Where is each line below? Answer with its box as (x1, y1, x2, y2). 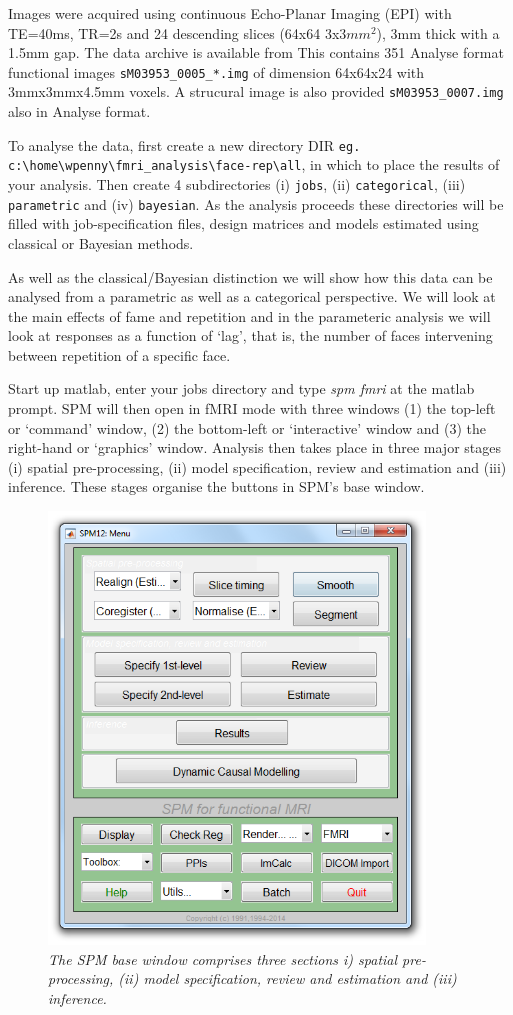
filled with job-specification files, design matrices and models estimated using (8, 213, 479, 234)
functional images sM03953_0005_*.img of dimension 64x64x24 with (8, 61, 425, 82)
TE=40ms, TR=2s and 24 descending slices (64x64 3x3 (8, 22, 347, 43)
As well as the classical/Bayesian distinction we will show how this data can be (8, 266, 493, 287)
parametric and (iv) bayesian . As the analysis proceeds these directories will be (8, 193, 504, 214)
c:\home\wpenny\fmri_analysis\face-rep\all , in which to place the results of (8, 154, 500, 175)
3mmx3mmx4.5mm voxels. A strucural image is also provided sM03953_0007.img (8, 81, 504, 102)
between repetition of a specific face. (8, 344, 231, 365)
